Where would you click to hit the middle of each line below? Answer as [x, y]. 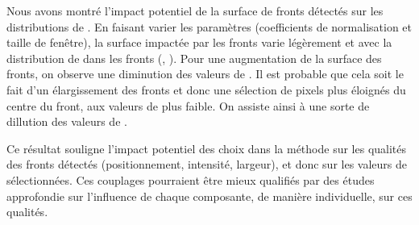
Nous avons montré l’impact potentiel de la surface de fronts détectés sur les [195, 10]
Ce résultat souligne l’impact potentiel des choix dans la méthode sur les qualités [207, 148]
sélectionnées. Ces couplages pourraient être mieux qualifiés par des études [191, 179]
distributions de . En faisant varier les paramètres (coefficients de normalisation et [209, 26]
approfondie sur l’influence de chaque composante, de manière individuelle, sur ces [209, 196]
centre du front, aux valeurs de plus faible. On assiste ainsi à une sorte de [188, 105]
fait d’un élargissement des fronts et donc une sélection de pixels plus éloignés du [206, 89]
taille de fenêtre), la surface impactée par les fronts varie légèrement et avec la [199, 42]
